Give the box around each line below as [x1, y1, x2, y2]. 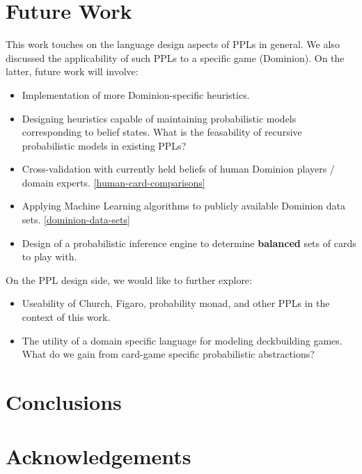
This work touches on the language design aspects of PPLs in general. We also [6, 37, 340, 52]
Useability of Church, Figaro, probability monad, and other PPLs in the [22, 296, 330, 310]
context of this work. [22, 310, 111, 324]
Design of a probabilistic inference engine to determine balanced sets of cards [22, 235, 356, 250]
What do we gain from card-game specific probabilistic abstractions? [22, 347, 315, 361]
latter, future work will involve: [6, 64, 139, 79]
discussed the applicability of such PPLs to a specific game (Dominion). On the [6, 50, 345, 65]
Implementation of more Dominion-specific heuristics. [22, 87, 250, 102]
